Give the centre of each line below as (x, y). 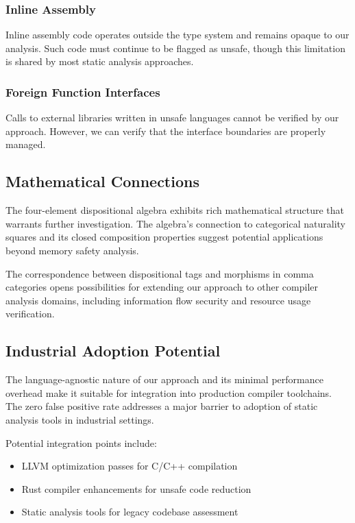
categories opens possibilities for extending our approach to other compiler (162, 287)
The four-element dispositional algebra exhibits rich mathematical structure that (175, 210)
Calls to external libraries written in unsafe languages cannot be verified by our (172, 118)
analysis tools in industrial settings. (80, 419)
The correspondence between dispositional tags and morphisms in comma (160, 273)
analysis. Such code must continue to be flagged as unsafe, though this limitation (175, 48)
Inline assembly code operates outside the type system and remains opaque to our (177, 35)
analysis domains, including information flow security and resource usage (158, 300)
